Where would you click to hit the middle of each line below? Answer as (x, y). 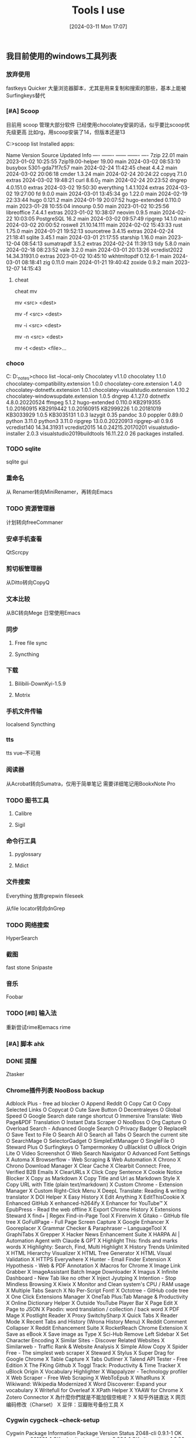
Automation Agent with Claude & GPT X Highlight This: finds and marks (92, 1241)
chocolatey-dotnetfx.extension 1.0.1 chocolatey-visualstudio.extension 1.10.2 (98, 390)
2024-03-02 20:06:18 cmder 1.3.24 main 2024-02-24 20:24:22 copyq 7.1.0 (97, 174)
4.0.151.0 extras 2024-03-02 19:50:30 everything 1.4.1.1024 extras (85, 188)
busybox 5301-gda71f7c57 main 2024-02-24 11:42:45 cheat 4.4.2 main (92, 167)
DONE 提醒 (21, 1061)
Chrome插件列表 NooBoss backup (55, 1090)
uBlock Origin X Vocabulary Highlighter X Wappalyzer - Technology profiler (97, 1372)
